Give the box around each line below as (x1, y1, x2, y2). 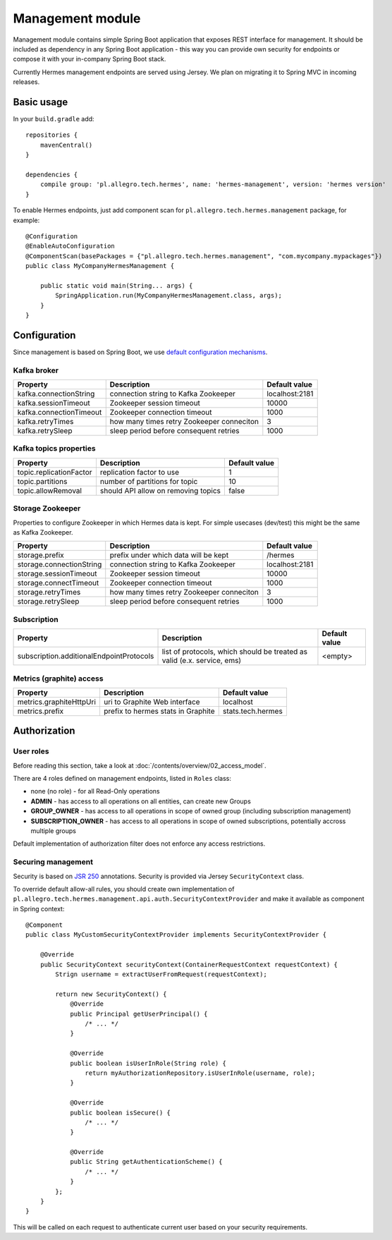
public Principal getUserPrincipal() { (70, 1009, 208, 1018)
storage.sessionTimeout (17, 569, 97, 578)
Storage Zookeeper (13, 504, 81, 513)
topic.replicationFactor (17, 467, 92, 477)
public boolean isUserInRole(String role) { (70, 1059, 227, 1067)
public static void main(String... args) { (39, 281, 193, 289)
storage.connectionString (17, 559, 102, 569)
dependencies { (25, 170, 78, 178)
